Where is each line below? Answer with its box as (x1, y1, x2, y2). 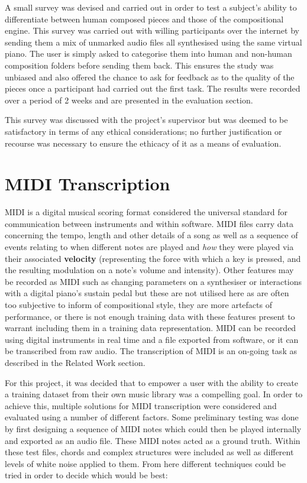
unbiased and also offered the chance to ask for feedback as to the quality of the (5, 70, 295, 83)
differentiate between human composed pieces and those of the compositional (5, 12, 284, 25)
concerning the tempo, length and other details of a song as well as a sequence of (5, 229, 298, 241)
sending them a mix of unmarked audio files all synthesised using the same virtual (5, 35, 302, 48)
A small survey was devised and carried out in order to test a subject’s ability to (5, 1, 297, 13)
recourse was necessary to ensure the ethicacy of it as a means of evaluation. (5, 137, 282, 149)
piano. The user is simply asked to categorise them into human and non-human (5, 47, 292, 60)
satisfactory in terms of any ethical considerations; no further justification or (5, 125, 282, 137)
